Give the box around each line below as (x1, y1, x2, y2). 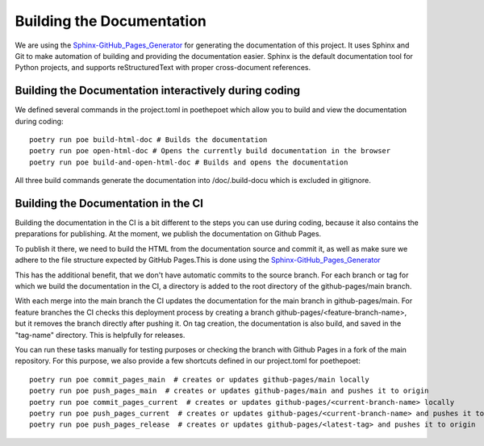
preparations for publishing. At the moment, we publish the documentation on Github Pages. (15, 229, 322, 239)
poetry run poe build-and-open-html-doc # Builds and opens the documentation (29, 157, 348, 167)
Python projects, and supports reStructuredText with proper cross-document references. (15, 63, 311, 73)
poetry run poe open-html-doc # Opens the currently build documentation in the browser (29, 146, 391, 156)
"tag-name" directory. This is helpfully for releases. (15, 330, 186, 340)
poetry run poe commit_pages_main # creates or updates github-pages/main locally (29, 375, 370, 384)
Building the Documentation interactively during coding (15, 84, 301, 98)
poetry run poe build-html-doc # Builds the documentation (29, 135, 268, 144)
